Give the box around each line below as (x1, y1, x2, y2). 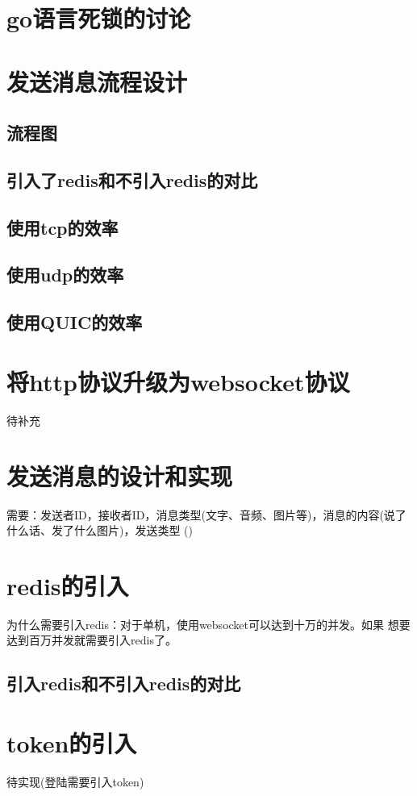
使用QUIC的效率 (6, 310, 143, 335)
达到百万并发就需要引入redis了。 (6, 631, 177, 648)
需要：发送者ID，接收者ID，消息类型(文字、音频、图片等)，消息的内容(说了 (6, 506, 407, 523)
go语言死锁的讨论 (6, 2, 191, 35)
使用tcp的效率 (6, 215, 119, 240)
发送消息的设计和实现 (6, 459, 233, 492)
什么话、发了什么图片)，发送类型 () (6, 522, 193, 539)
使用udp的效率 (6, 262, 124, 287)
